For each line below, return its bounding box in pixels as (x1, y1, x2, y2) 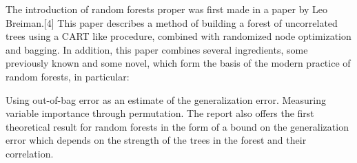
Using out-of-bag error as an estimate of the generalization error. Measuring (6, 92, 326, 107)
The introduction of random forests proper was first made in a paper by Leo (6, 2, 328, 16)
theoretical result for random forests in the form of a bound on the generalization (6, 119, 349, 133)
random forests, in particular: (6, 69, 130, 83)
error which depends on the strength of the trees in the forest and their (6, 133, 307, 147)
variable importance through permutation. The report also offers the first (6, 106, 314, 120)
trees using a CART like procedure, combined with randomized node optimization (6, 29, 351, 43)
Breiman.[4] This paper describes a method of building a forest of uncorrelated (6, 15, 338, 30)
